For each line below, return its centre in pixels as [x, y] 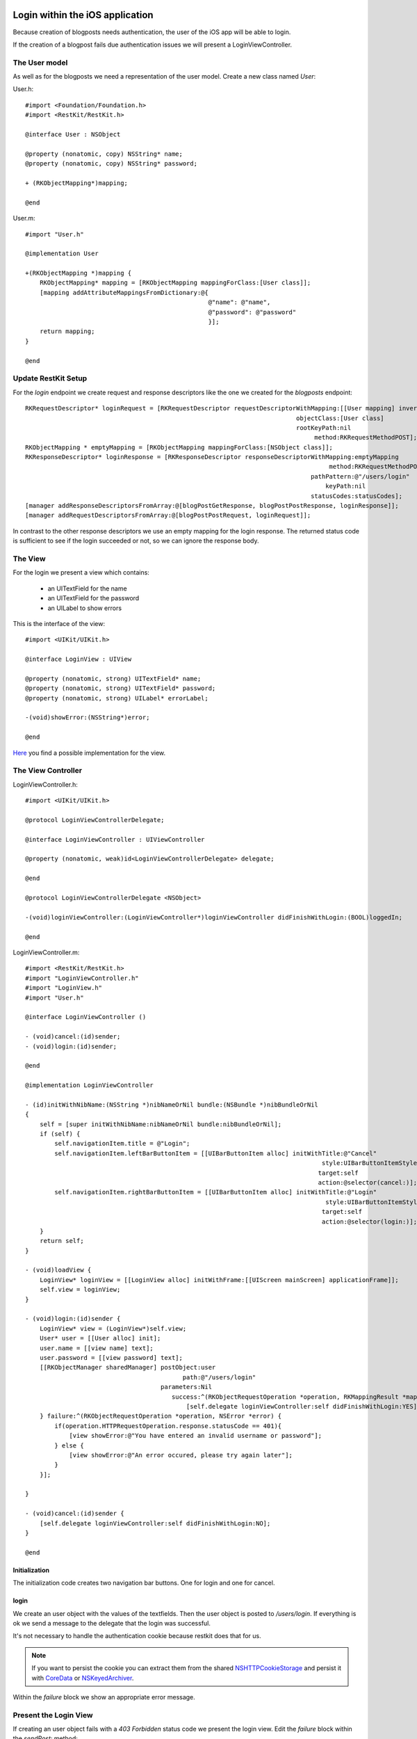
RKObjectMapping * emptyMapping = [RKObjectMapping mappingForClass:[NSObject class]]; [179, 447]
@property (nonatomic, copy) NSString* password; [112, 164]
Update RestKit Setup [50, 378]
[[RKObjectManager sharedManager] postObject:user [128, 1368]
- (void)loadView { [58, 1270]
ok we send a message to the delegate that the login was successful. [112, 1623]
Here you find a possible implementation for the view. [89, 753]
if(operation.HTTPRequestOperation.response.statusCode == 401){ [168, 1426]
